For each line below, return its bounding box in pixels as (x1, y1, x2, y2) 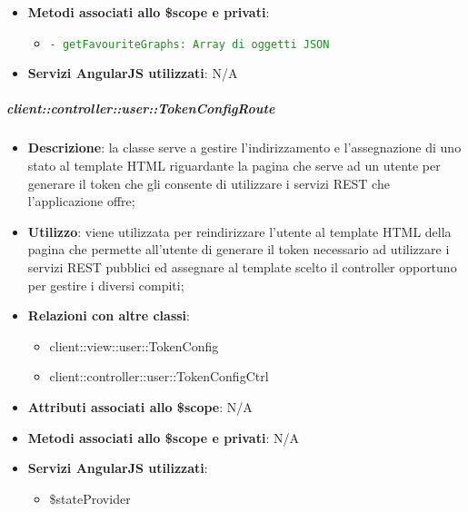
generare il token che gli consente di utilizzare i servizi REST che (27, 173, 390, 192)
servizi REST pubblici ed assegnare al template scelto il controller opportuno (27, 257, 457, 276)
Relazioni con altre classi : (27, 306, 190, 325)
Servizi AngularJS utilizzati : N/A (27, 64, 238, 83)
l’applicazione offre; (27, 192, 135, 211)
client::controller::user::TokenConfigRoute (6, 99, 275, 118)
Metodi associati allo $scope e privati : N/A (27, 428, 299, 447)
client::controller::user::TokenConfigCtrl (49, 367, 269, 386)
